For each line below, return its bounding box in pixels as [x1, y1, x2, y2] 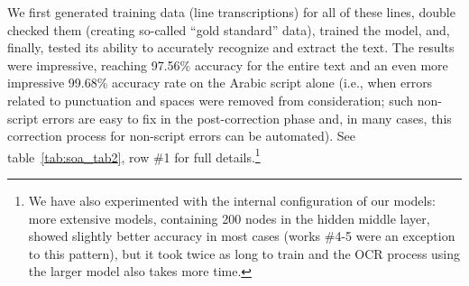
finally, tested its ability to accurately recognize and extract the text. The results [7, 38, 455, 57]
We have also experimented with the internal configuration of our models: [28, 191, 436, 209]
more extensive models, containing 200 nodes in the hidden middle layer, [28, 208, 430, 227]
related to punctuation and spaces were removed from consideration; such [7, 90, 414, 109]
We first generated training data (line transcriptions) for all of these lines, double [7, 3, 455, 21]
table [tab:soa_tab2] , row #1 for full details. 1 [7, 144, 261, 166]
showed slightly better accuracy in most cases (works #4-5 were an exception [28, 226, 455, 245]
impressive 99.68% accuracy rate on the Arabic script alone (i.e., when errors [7, 73, 433, 92]
